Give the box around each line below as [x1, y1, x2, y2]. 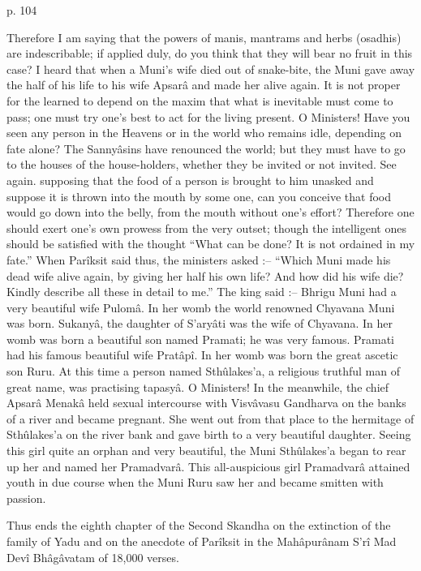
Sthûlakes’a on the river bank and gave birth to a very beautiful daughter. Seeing [6, 426, 411, 443]
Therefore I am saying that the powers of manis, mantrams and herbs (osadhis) [6, 28, 402, 45]
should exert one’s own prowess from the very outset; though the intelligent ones [6, 219, 406, 236]
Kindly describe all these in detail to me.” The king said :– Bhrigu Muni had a [6, 283, 397, 300]
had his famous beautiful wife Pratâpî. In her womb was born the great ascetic [6, 346, 398, 363]
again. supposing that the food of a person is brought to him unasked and [6, 171, 374, 188]
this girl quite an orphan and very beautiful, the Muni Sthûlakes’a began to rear [6, 442, 406, 459]
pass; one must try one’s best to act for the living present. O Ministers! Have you [6, 108, 410, 125]
